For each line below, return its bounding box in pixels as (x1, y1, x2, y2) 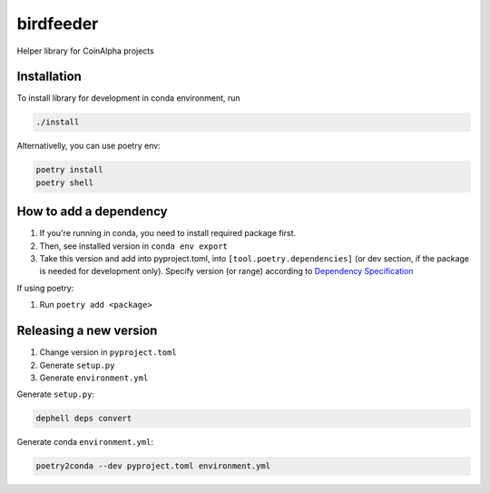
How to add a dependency (16, 204, 168, 220)
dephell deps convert (35, 413, 132, 424)
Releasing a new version (16, 323, 158, 339)
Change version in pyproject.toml (39, 347, 177, 358)
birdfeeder (16, 14, 99, 34)
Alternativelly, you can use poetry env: (16, 141, 161, 152)
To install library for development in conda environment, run (16, 93, 240, 104)
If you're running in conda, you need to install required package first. (39, 228, 297, 239)
